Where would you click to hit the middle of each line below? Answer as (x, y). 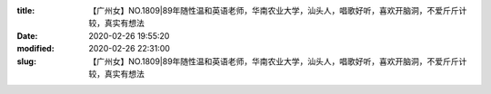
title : (26, 10)
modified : (35, 49)
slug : (26, 61)
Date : (27, 35)
